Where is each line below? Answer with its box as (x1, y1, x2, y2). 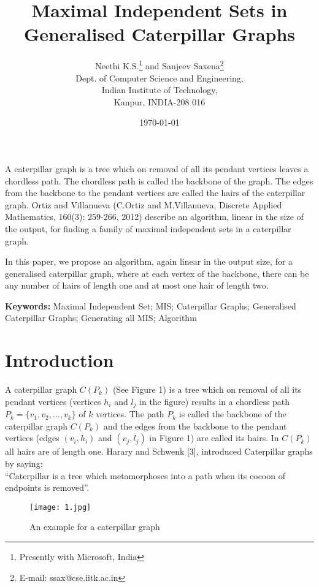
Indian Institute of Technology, (101, 83, 218, 96)
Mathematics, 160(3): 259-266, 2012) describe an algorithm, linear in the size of (5, 210, 304, 223)
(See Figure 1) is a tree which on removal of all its (112, 383, 302, 396)
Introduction (5, 347, 114, 373)
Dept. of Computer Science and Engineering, (75, 71, 244, 84)
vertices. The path (96, 407, 164, 420)
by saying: (5, 457, 43, 470)
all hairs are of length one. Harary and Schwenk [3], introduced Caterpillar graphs (5, 445, 313, 458)
